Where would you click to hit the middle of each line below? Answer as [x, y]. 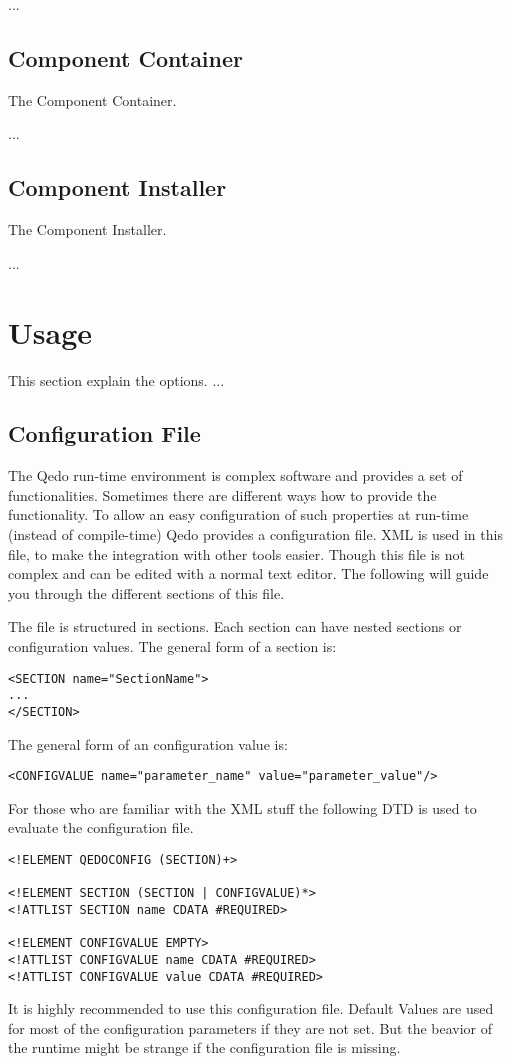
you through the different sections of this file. [146, 592]
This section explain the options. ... [116, 379]
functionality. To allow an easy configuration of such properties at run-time [238, 514]
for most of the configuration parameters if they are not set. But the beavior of [250, 1027]
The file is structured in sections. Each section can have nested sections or [235, 626]
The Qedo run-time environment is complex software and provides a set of [235, 475]
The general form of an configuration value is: [148, 743]
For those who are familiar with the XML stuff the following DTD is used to [242, 807]
